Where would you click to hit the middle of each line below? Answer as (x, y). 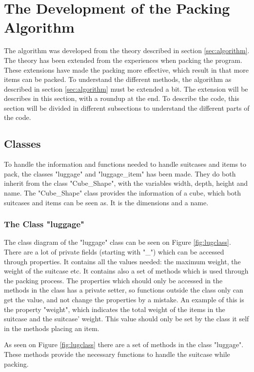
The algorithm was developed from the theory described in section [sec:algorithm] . (127, 50)
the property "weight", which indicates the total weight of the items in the (115, 309)
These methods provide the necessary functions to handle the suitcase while (117, 354)
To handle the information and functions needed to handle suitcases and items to (125, 164)
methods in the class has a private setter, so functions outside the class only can (124, 290)
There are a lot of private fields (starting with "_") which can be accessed (114, 252)
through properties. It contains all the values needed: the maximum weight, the (122, 261)
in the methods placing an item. (52, 328)
